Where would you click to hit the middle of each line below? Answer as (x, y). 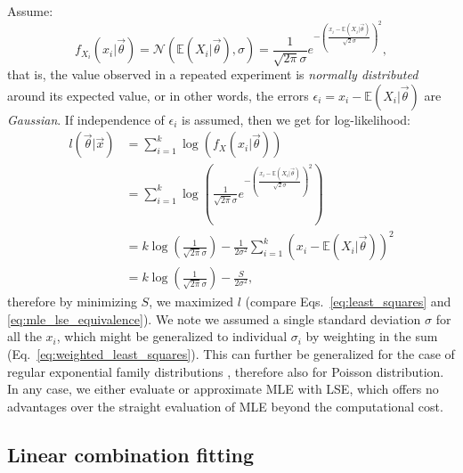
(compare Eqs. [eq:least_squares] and (348, 302)
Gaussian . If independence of (86, 119)
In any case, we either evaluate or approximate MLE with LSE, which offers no (223, 389)
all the (24, 336)
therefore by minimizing (72, 302)
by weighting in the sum (372, 336)
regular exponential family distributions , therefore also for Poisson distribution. (226, 371)
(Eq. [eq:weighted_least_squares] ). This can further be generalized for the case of (231, 353)
